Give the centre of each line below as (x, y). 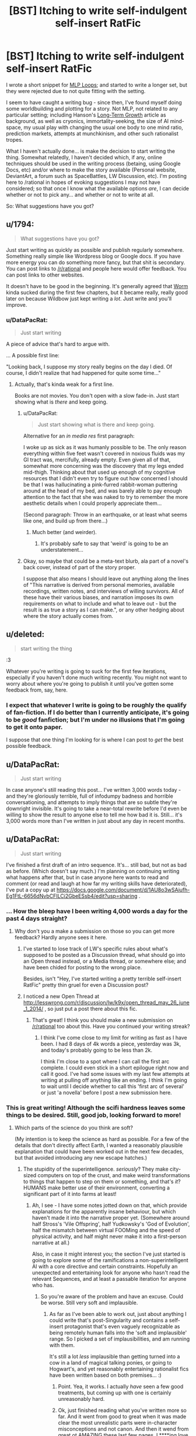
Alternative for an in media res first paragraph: (79, 436)
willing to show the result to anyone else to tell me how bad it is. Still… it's (94, 815)
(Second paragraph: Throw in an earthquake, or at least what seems (105, 515)
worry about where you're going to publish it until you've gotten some (90, 683)
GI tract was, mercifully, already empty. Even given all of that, (97, 460)
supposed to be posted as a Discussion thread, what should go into (104, 955)
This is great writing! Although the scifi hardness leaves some (96, 1108)
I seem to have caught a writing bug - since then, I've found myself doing (94, 102)
